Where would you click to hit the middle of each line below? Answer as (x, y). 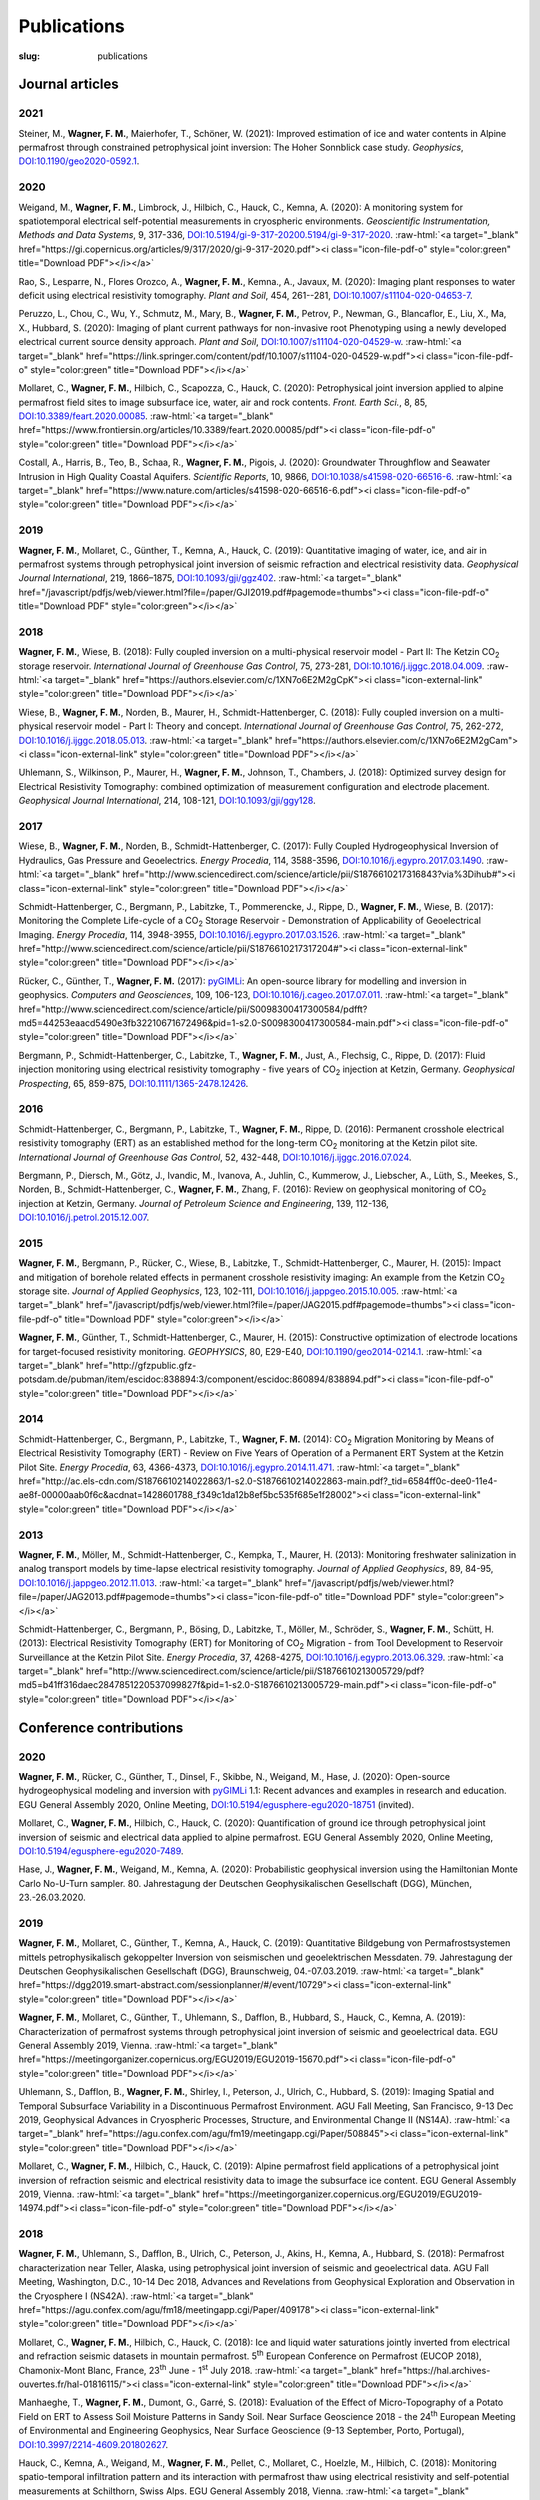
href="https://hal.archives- (435, 2370)
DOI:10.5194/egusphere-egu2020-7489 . (101, 1851)
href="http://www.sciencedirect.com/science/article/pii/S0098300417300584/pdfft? (193, 1009)
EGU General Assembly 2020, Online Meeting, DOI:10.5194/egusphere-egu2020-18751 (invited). (216, 1804)
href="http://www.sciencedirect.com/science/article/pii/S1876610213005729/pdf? (255, 1671)
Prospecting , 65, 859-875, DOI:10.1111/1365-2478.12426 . (133, 1083)
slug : (29, 56)
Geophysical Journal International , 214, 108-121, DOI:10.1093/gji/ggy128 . (167, 801)
